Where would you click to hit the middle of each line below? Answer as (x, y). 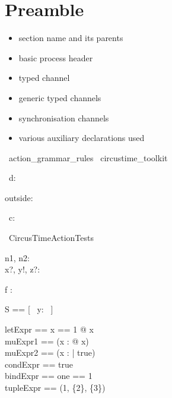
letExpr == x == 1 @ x (49, 329)
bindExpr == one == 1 (49, 376)
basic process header (56, 57)
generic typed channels (60, 97)
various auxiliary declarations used (82, 138)
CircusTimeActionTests (51, 238)
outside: (19, 197)
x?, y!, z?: (23, 269)
